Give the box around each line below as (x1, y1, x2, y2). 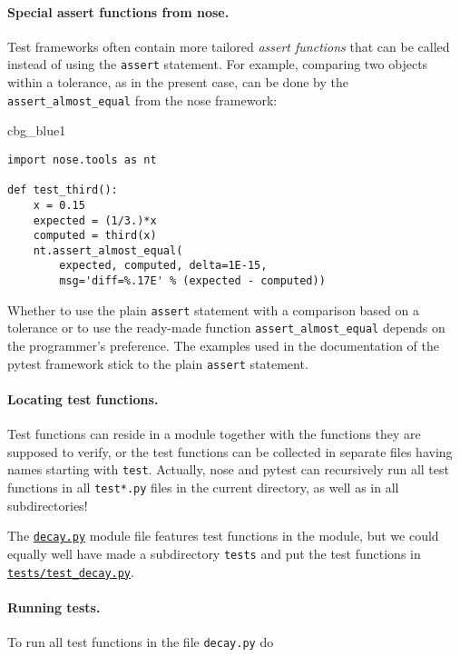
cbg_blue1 (7, 121, 66, 140)
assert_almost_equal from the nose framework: (7, 90, 278, 109)
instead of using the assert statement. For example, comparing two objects (7, 55, 428, 74)
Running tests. (7, 597, 101, 616)
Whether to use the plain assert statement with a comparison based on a (7, 300, 419, 319)
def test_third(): (7, 184, 118, 197)
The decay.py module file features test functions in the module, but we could (7, 526, 439, 545)
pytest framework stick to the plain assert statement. (7, 353, 308, 373)
